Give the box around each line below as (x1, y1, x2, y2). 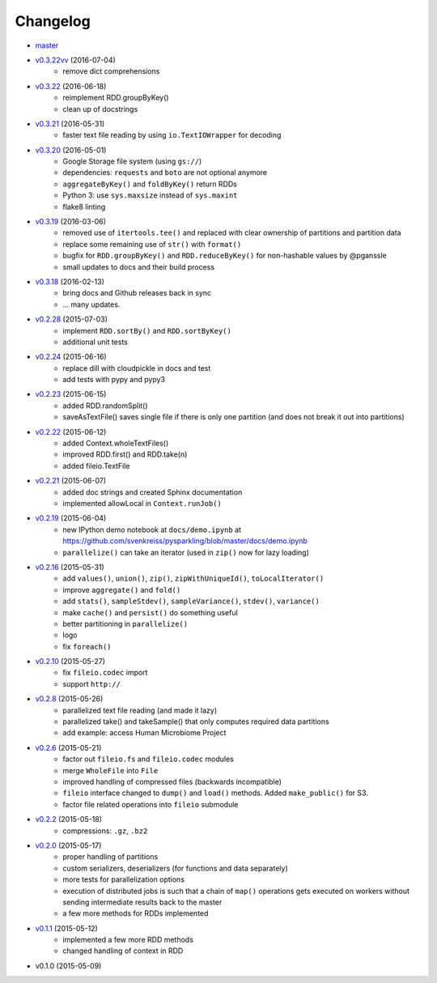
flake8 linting (62, 202, 106, 211)
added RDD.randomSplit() (62, 401, 149, 411)
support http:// (62, 679, 121, 688)
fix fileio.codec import (62, 668, 148, 678)
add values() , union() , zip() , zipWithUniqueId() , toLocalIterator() (62, 573, 325, 583)
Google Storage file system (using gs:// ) (62, 156, 202, 166)
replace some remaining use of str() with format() (62, 239, 242, 249)
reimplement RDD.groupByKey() (62, 93, 169, 103)
